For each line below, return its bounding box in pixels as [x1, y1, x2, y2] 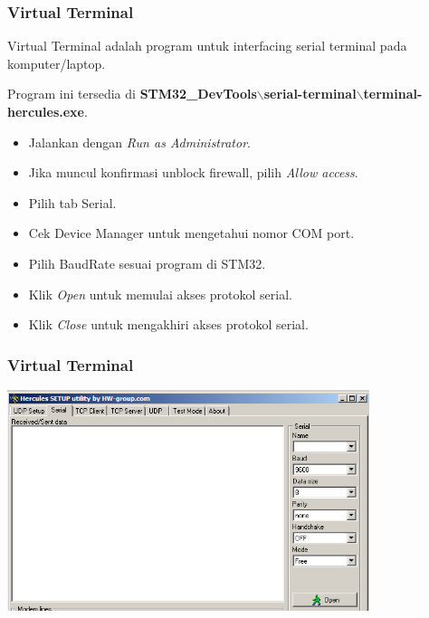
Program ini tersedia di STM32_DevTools [7, 84, 257, 103]
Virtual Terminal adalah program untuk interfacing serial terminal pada [7, 36, 407, 55]
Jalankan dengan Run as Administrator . [28, 132, 251, 151]
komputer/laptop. [7, 53, 106, 72]
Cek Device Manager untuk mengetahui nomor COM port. [28, 223, 355, 242]
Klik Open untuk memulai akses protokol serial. [28, 284, 293, 303]
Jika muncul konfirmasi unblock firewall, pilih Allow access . [28, 163, 358, 182]
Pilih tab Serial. [28, 193, 117, 212]
